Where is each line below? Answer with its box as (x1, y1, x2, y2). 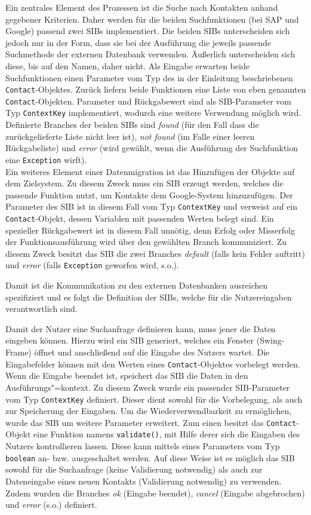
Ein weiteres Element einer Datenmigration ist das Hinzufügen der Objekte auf (5, 165, 295, 177)
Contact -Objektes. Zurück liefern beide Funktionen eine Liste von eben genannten (5, 83, 306, 96)
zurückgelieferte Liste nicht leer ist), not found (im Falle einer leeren (5, 130, 255, 142)
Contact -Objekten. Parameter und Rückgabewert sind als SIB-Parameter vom (5, 94, 292, 107)
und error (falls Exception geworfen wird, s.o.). (5, 259, 179, 271)
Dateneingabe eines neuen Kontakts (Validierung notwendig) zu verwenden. (5, 474, 282, 487)
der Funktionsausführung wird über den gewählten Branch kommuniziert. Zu (5, 235, 287, 248)
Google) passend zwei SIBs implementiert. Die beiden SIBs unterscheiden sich (5, 24, 290, 37)
